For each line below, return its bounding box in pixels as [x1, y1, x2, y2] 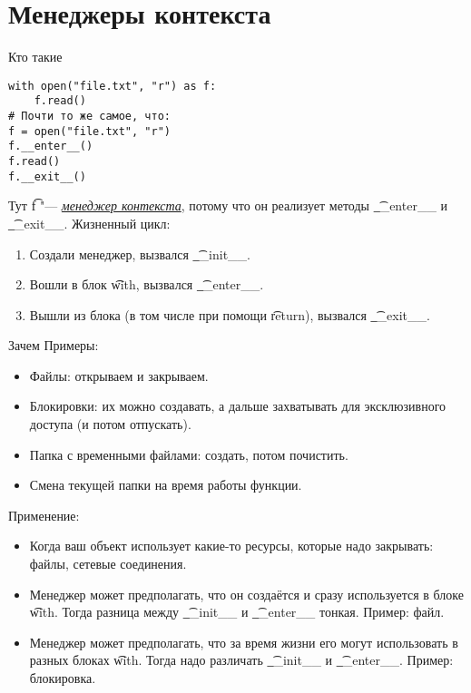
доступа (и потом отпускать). [29, 415, 191, 434]
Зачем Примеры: [8, 336, 99, 355]
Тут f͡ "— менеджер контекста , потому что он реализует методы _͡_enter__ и [8, 196, 448, 215]
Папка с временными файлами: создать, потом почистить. [29, 444, 348, 464]
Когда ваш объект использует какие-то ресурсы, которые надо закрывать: [29, 536, 434, 555]
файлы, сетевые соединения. [29, 554, 187, 573]
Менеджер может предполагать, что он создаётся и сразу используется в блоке [29, 584, 464, 603]
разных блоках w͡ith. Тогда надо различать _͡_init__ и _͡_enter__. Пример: [29, 650, 454, 669]
